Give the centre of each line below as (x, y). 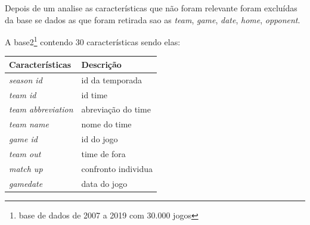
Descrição (101, 64)
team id (23, 94)
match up (26, 168)
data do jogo (104, 183)
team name (29, 124)
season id (26, 79)
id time (94, 94)
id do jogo (100, 139)
